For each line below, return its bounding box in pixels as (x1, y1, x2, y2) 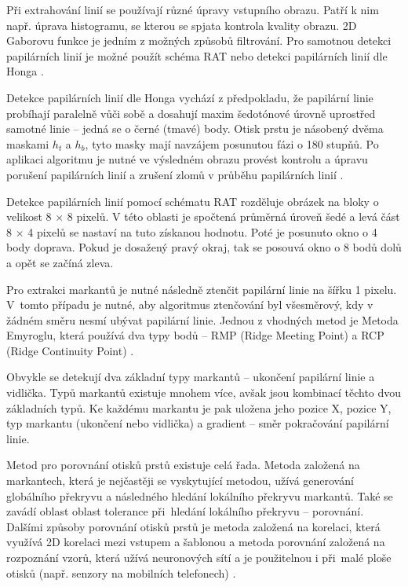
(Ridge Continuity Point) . (6, 342, 134, 358)
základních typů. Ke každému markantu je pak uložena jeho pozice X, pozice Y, (6, 399, 392, 416)
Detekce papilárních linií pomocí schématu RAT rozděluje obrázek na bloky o (6, 193, 379, 209)
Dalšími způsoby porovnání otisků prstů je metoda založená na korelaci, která (6, 518, 381, 534)
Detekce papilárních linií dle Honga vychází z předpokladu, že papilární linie (6, 89, 373, 105)
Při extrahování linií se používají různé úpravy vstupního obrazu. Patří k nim (6, 2, 379, 17)
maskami (6, 135, 49, 152)
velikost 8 (6, 208, 52, 225)
